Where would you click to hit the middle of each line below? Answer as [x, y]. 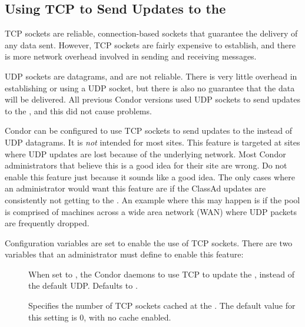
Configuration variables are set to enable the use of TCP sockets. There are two [149, 242]
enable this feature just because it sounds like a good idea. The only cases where [150, 176]
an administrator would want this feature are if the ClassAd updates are [135, 188]
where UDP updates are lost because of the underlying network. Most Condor [145, 153]
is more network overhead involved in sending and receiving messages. [131, 56]
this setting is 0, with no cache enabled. [100, 317]
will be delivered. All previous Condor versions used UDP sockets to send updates [153, 99]
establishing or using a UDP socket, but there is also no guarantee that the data [150, 87]
